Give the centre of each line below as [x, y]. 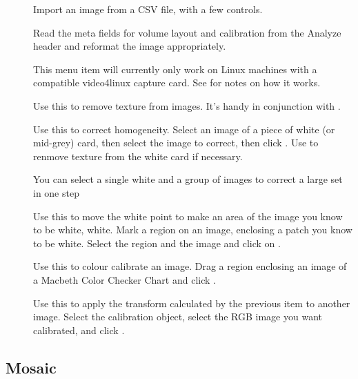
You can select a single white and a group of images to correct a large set [188, 179]
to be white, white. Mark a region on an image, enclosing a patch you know [193, 230]
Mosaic [31, 367]
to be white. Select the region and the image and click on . [157, 243]
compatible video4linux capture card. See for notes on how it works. [177, 82]
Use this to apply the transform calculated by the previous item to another [192, 303]
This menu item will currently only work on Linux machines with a [175, 69]
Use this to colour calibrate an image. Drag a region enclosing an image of [190, 266]
